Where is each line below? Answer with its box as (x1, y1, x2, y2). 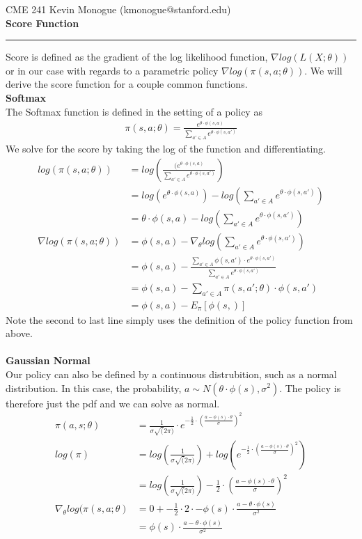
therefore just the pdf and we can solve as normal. (6, 396, 220, 410)
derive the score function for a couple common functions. (6, 77, 248, 91)
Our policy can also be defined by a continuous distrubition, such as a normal (6, 366, 337, 381)
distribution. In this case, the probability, (6, 380, 182, 395)
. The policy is (279, 380, 341, 395)
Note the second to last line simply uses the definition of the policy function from (6, 312, 353, 327)
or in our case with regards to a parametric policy (6, 63, 219, 77)
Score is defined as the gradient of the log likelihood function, (6, 49, 268, 64)
